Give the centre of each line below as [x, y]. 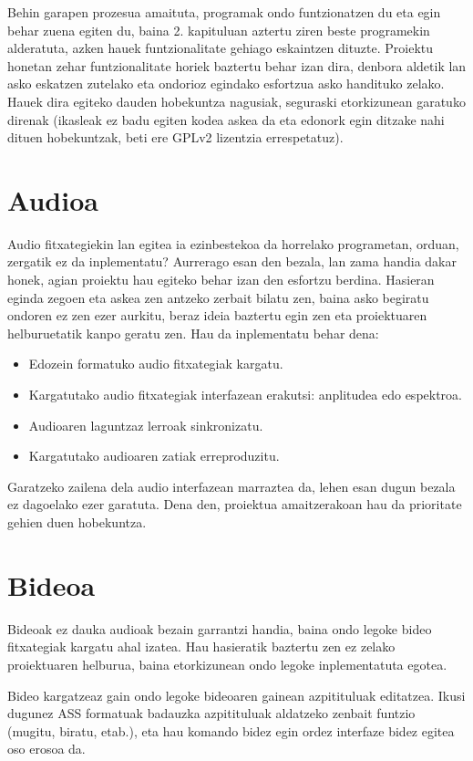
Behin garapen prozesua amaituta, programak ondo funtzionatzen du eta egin [224, 12]
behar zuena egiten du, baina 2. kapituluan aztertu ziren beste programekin [219, 30]
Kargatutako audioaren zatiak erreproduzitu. [154, 456]
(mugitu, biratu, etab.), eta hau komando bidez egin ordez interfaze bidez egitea [231, 730]
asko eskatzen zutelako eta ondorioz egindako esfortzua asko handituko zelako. [226, 83]
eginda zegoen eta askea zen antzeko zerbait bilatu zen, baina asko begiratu [218, 297]
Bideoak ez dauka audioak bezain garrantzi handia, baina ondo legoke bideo [220, 628]
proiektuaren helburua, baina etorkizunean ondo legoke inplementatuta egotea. [227, 664]
